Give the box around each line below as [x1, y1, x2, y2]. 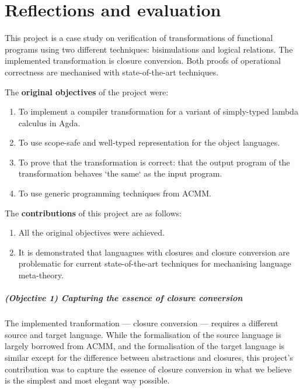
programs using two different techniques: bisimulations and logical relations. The [5, 43, 293, 55]
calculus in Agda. [18, 116, 81, 129]
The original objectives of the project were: [5, 85, 169, 98]
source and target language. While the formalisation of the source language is [5, 328, 281, 340]
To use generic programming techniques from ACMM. [18, 187, 211, 199]
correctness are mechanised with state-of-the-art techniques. [5, 65, 219, 78]
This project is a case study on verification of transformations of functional [5, 32, 273, 44]
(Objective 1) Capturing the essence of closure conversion [5, 292, 243, 304]
